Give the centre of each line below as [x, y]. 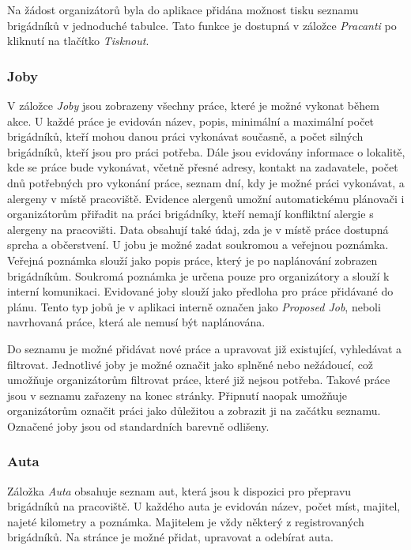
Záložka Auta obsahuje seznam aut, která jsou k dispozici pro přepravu [179, 490]
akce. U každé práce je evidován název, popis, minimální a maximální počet [191, 121]
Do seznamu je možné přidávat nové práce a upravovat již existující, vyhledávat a [204, 348]
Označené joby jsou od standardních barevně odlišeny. [138, 426]
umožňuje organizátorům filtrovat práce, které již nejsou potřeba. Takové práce [199, 380]
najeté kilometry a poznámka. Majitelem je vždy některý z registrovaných [186, 521]
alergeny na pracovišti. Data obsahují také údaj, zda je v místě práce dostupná [198, 229]
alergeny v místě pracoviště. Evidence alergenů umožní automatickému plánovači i [206, 198]
